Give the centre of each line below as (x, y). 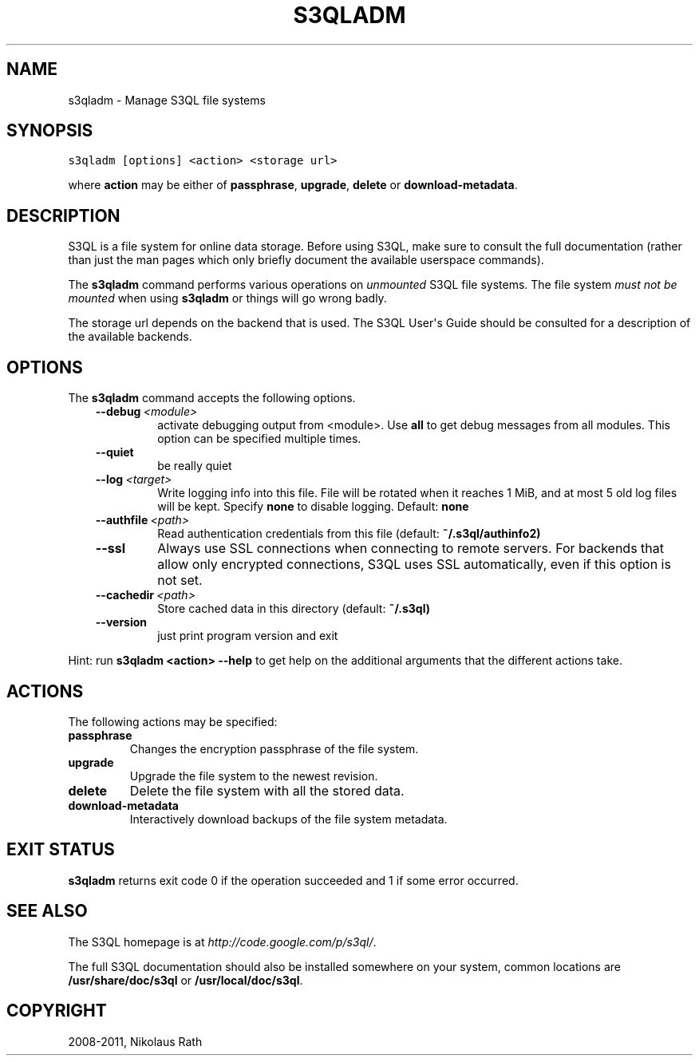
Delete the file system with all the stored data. (267, 790)
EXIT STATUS (61, 850)
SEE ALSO (47, 911)
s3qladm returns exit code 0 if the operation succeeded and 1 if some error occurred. (293, 880)
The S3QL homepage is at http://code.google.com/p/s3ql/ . (222, 942)
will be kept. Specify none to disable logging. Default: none (313, 507)
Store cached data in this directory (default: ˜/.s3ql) (294, 609)
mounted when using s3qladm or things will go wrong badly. (227, 298)
